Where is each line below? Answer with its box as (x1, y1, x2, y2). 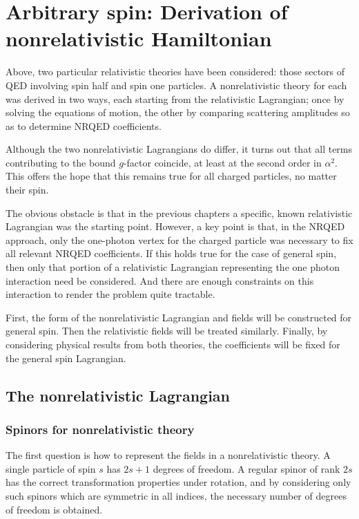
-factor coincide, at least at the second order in (123, 155, 322, 169)
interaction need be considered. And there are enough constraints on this (6, 273, 314, 287)
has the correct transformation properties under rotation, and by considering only (6, 475, 351, 489)
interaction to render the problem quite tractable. (6, 287, 215, 301)
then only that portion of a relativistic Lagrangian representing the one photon (6, 260, 340, 274)
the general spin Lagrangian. (6, 350, 126, 365)
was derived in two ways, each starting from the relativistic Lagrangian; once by (6, 91, 345, 106)
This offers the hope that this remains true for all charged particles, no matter (6, 169, 337, 183)
